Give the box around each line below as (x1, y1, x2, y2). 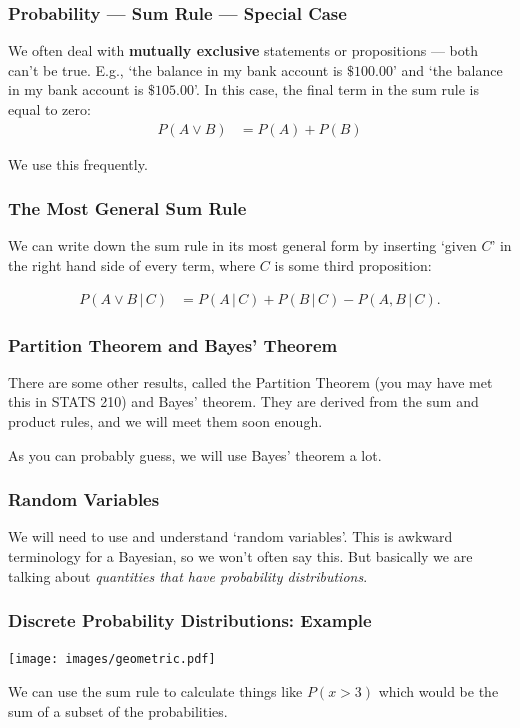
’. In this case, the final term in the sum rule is (193, 79, 480, 100)
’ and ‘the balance (392, 59, 503, 80)
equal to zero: (8, 99, 91, 119)
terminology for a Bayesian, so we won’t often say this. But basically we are (8, 546, 473, 567)
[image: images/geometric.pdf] (8, 652, 216, 667)
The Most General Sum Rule (8, 196, 247, 221)
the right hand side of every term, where (8, 255, 256, 276)
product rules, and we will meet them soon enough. (8, 411, 323, 432)
